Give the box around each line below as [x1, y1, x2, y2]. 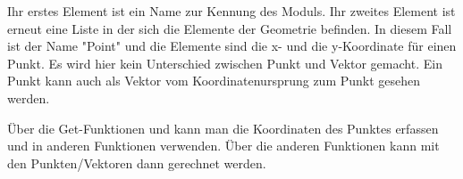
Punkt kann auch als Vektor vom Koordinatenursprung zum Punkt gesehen [7, 71, 421, 90]
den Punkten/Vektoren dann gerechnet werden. [7, 153, 266, 172]
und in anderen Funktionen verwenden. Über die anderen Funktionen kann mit [7, 136, 440, 155]
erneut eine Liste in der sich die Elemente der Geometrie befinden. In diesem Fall [7, 19, 452, 37]
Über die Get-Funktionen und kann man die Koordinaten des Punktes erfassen [7, 118, 439, 137]
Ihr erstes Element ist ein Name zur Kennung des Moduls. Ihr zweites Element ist [7, 2, 456, 20]
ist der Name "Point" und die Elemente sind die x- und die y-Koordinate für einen [7, 37, 457, 55]
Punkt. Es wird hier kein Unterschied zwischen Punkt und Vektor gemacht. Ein [7, 53, 442, 72]
